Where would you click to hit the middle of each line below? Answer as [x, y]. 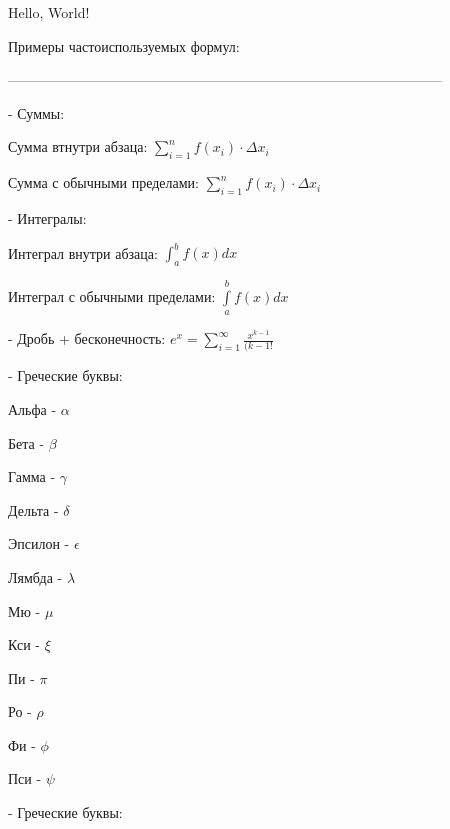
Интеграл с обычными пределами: [112, 295]
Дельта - [33, 509]
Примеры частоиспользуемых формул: [124, 45]
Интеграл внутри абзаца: [83, 252]
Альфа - [32, 408]
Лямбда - [35, 576]
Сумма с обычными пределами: [103, 182]
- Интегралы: [47, 217]
